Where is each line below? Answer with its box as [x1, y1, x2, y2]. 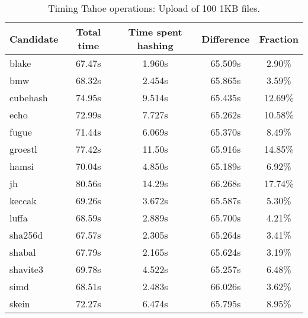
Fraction [259, 31, 299, 46]
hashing [137, 38, 174, 52]
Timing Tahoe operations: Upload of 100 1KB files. [48, 1, 260, 15]
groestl [9, 142, 37, 156]
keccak [9, 194, 37, 207]
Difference [201, 31, 250, 46]
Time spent [128, 25, 182, 38]
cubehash [9, 91, 48, 104]
